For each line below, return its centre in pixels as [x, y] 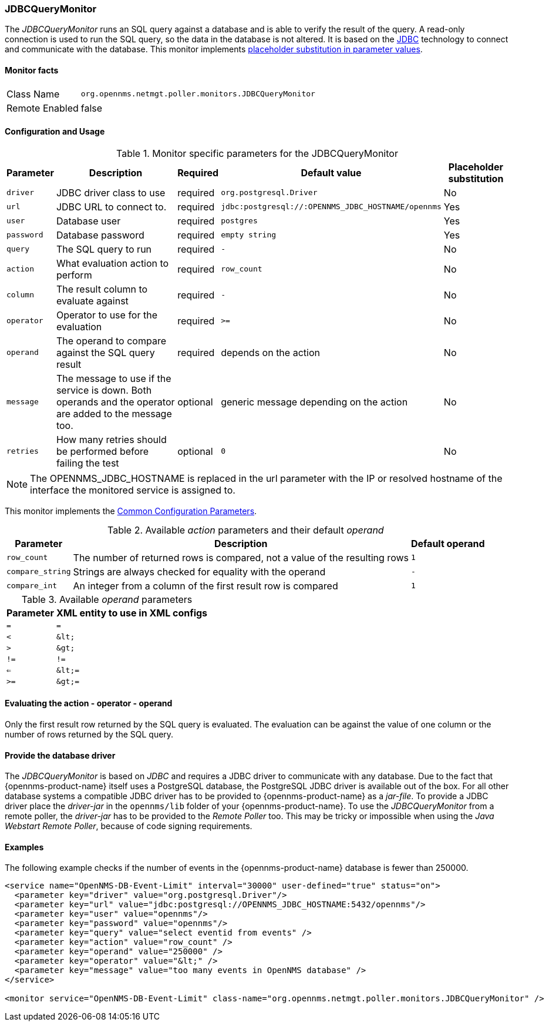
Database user [88, 221]
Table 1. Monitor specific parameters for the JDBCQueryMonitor [257, 153]
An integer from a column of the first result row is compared [206, 586]
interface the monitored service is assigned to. [133, 490]
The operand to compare [111, 341]
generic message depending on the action [314, 402]
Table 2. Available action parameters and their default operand [246, 530]
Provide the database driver [60, 755]
